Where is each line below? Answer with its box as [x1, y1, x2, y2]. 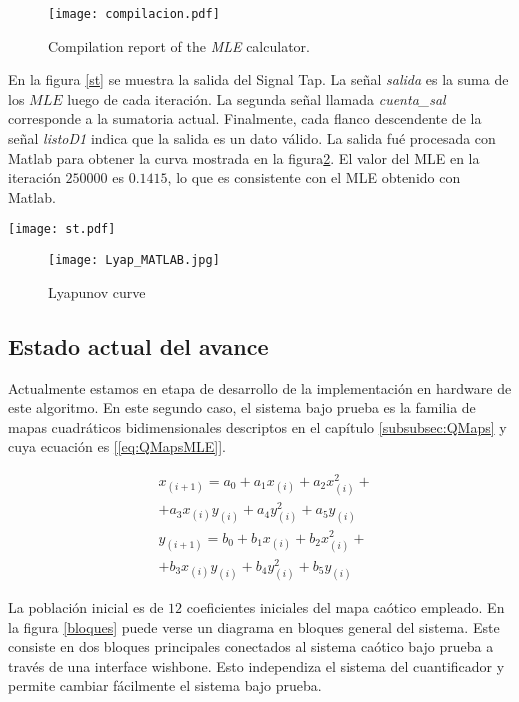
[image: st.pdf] [8, 222, 116, 237]
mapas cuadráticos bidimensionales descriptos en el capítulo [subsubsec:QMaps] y [8, 416, 507, 437]
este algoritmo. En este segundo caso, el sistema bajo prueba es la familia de [8, 397, 476, 418]
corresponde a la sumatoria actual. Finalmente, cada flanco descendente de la [8, 108, 482, 129]
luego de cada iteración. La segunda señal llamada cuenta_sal [67, 88, 446, 109]
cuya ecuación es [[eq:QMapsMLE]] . [8, 436, 226, 457]
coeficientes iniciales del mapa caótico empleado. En [186, 596, 505, 617]
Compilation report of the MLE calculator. [48, 35, 310, 56]
